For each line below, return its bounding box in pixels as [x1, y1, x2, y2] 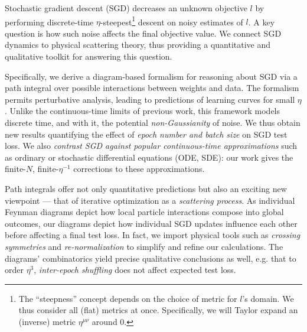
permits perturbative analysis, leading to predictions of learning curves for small [5, 93, 295, 105]
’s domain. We [242, 292, 294, 304]
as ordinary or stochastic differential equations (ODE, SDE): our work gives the [5, 151, 293, 163]
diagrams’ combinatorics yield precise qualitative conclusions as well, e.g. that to [5, 252, 296, 264]
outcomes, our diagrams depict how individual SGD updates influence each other [5, 217, 298, 229]
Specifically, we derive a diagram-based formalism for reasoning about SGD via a [5, 70, 298, 82]
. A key [248, 15, 275, 28]
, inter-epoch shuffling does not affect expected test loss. [34, 263, 236, 276]
